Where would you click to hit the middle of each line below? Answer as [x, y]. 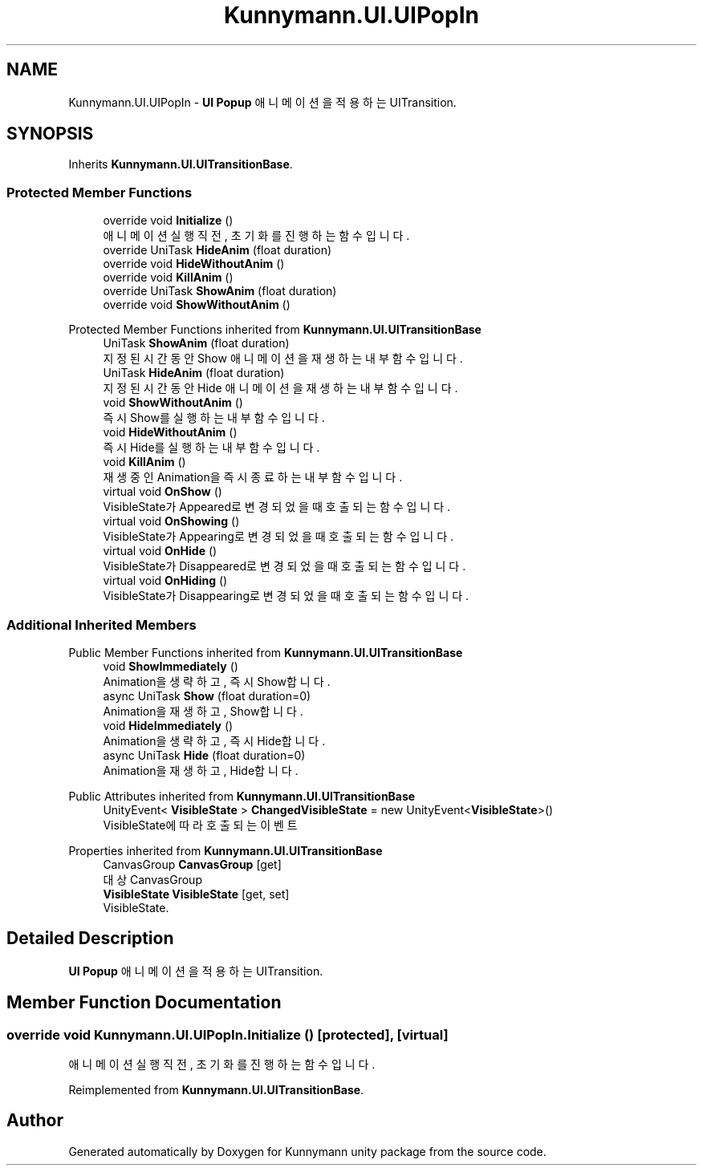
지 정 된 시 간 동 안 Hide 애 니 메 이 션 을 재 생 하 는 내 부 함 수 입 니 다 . [280, 388]
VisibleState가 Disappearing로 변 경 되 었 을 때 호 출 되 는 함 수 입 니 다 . [286, 596]
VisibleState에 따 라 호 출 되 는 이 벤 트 [200, 825]
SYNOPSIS [50, 134]
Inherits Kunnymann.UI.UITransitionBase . [181, 164]
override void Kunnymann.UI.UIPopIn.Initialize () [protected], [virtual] [228, 1034]
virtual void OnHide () [160, 551]
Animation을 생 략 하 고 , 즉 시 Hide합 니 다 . [214, 740]
